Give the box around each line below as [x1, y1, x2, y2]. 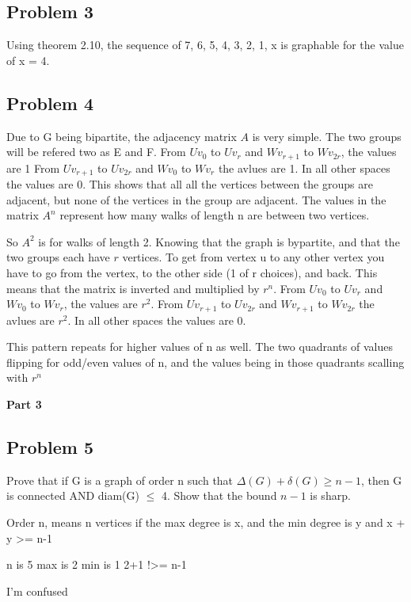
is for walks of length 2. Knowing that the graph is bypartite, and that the [38, 233, 400, 250]
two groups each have [6, 249, 110, 265]
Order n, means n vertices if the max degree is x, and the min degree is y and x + [6, 514, 405, 531]
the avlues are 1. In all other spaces [218, 159, 390, 176]
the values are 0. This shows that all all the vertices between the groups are [6, 176, 373, 192]
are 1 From [6, 159, 60, 176]
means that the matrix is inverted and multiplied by [6, 280, 260, 296]
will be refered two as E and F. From [6, 143, 186, 160]
